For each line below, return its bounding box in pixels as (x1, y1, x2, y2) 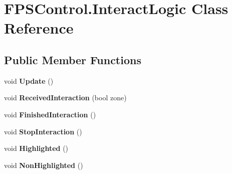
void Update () (4, 75, 54, 86)
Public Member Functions (4, 52, 141, 67)
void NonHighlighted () (4, 159, 83, 170)
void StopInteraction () (4, 126, 82, 136)
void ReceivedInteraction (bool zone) (4, 92, 127, 103)
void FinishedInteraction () (4, 109, 96, 119)
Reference (4, 18, 74, 38)
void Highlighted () (4, 143, 69, 153)
